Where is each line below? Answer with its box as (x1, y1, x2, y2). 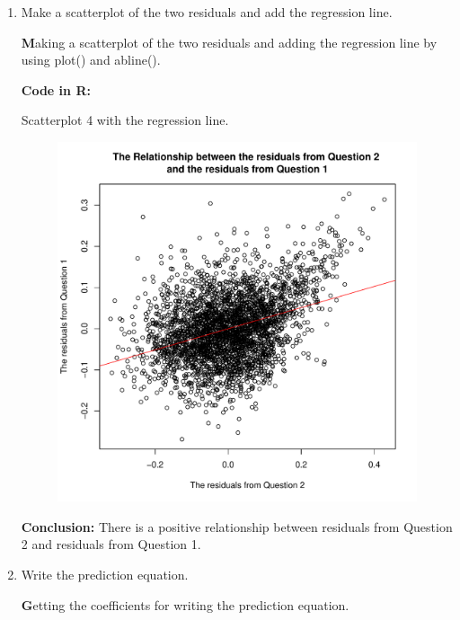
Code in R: (21, 80, 91, 99)
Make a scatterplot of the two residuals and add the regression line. (21, 3, 393, 21)
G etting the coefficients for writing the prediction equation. (21, 595, 349, 614)
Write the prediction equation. (21, 564, 189, 583)
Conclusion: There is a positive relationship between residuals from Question (21, 517, 453, 536)
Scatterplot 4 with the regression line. (21, 111, 229, 129)
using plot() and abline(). (21, 50, 161, 69)
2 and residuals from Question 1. (21, 535, 201, 554)
